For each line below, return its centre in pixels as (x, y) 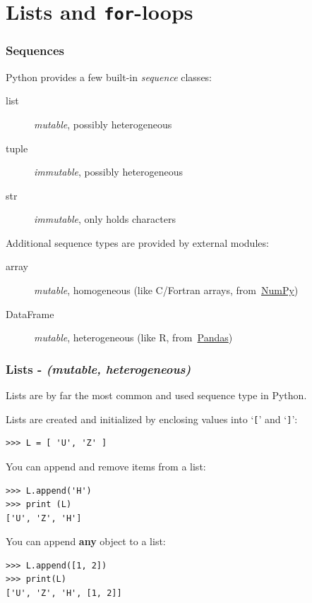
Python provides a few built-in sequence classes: (109, 77)
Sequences (35, 50)
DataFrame (30, 313)
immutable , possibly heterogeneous (109, 172)
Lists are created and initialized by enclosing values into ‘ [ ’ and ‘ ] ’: (152, 419)
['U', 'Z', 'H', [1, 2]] (64, 593)
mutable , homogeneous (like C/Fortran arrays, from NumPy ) (166, 290)
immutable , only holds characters (105, 219)
